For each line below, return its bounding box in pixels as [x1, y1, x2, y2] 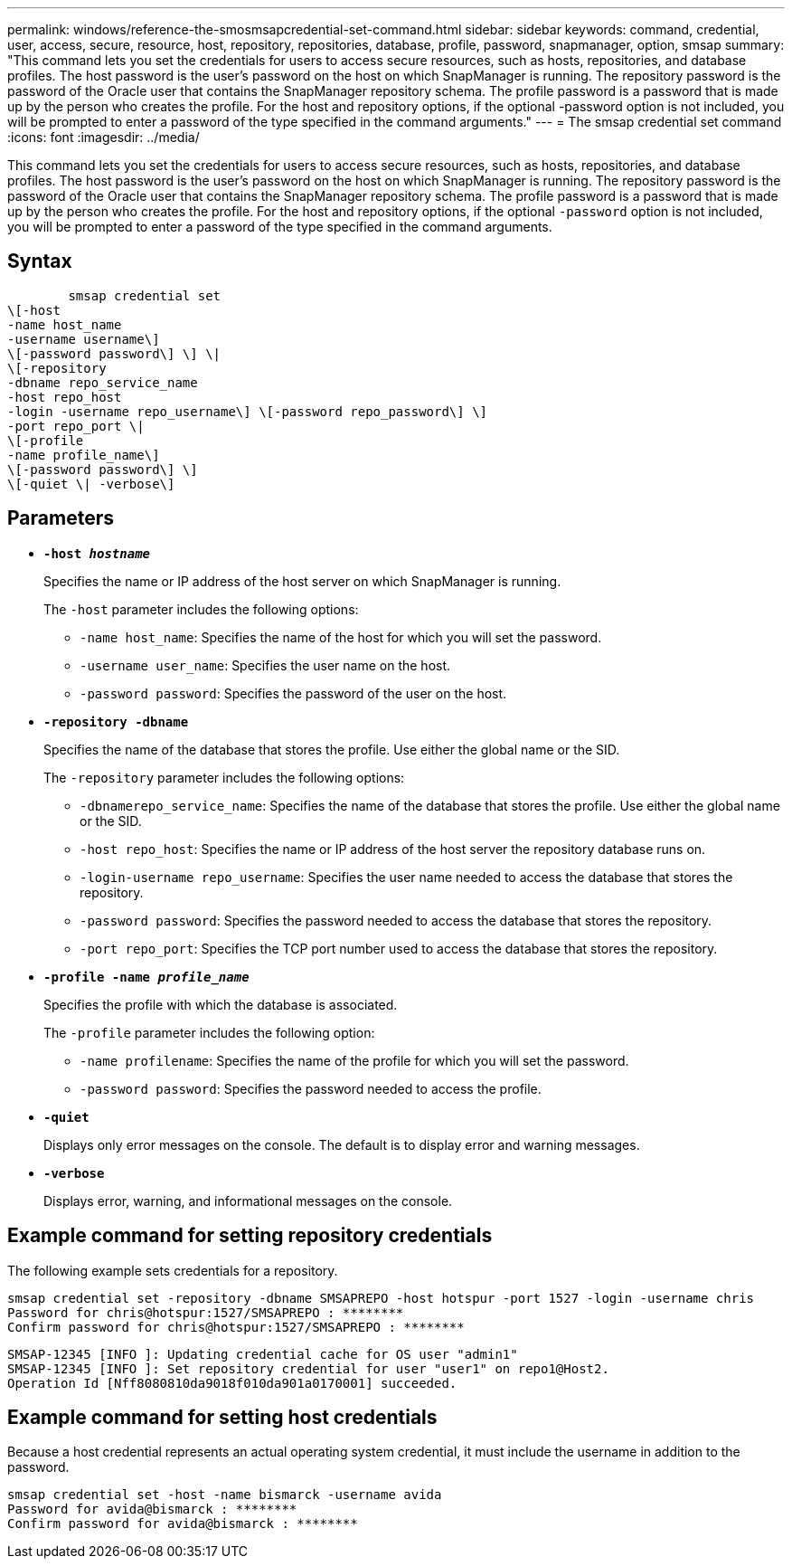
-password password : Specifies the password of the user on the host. [80, 685, 507, 701]
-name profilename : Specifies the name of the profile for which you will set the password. [80, 1052, 629, 1068]
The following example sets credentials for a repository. [7, 1262, 338, 1278]
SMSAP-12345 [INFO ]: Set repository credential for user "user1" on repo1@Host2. [7, 1361, 609, 1376]
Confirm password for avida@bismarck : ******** [7, 1516, 358, 1532]
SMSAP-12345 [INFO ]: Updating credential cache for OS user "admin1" [7, 1346, 518, 1362]
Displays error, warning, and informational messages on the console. [43, 1192, 453, 1209]
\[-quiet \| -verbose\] [7, 476, 175, 491]
